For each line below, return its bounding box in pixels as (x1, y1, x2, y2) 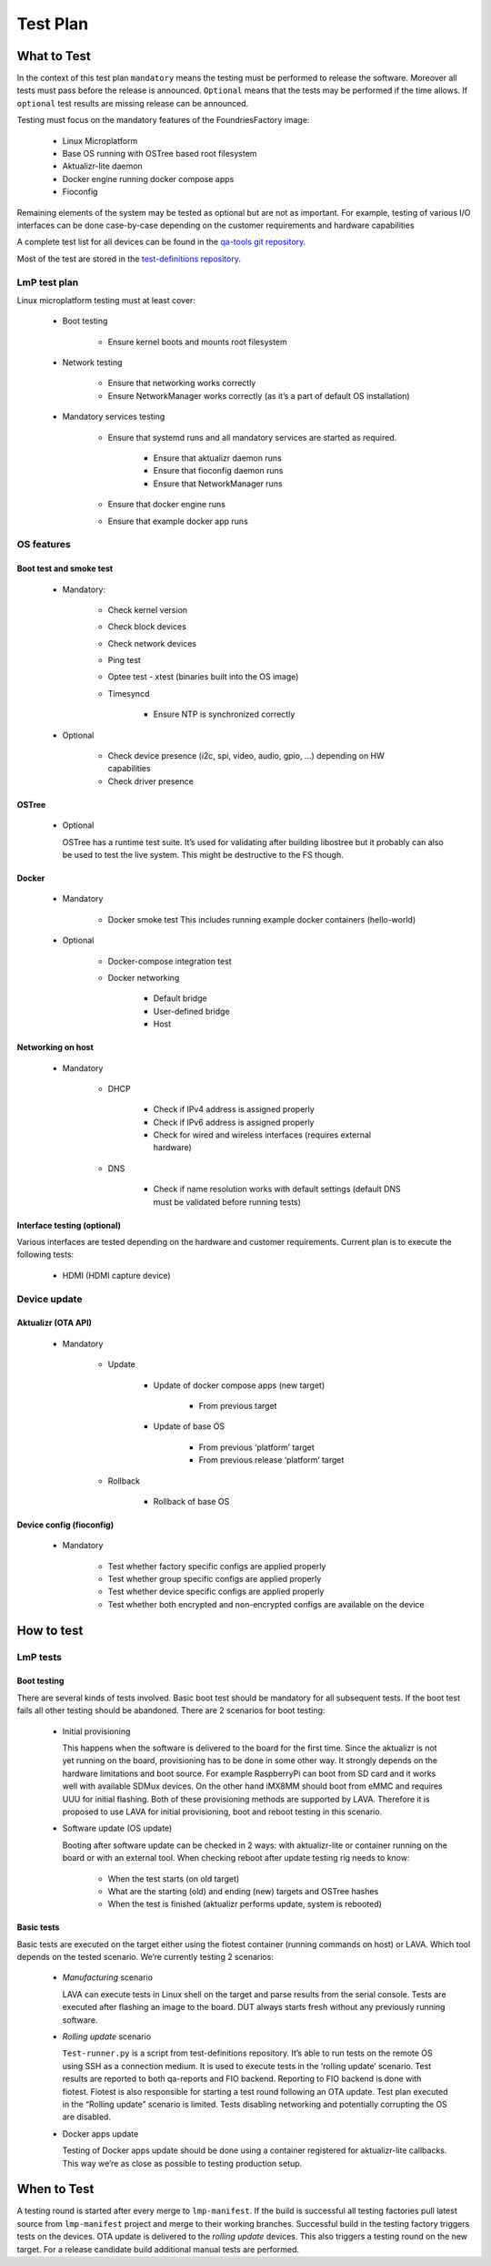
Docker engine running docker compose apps (62, 173, 235, 184)
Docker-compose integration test (107, 955, 232, 966)
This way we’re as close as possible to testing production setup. (62, 2158, 303, 2169)
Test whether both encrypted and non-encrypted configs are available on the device (107, 1598, 425, 1609)
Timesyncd (107, 688, 150, 699)
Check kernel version (107, 604, 188, 615)
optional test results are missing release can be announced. (16, 97, 249, 108)
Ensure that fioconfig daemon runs (153, 465, 284, 476)
